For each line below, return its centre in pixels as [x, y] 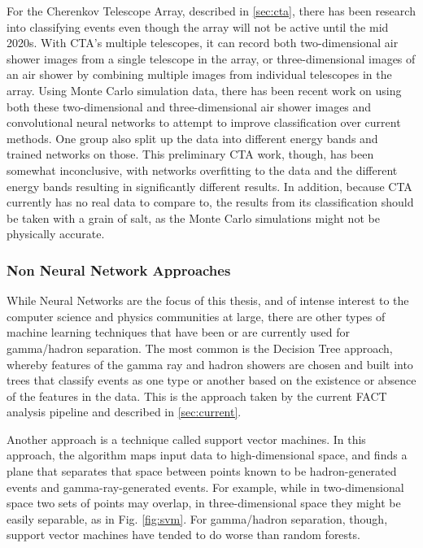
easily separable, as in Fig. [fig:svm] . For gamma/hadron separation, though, [197, 518]
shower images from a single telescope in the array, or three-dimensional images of [211, 58]
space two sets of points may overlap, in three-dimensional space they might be [204, 503]
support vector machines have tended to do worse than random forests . [183, 535]
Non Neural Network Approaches [119, 270]
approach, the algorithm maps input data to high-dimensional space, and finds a [207, 455]
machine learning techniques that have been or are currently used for [178, 332]
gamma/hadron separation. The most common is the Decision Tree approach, [200, 348]
